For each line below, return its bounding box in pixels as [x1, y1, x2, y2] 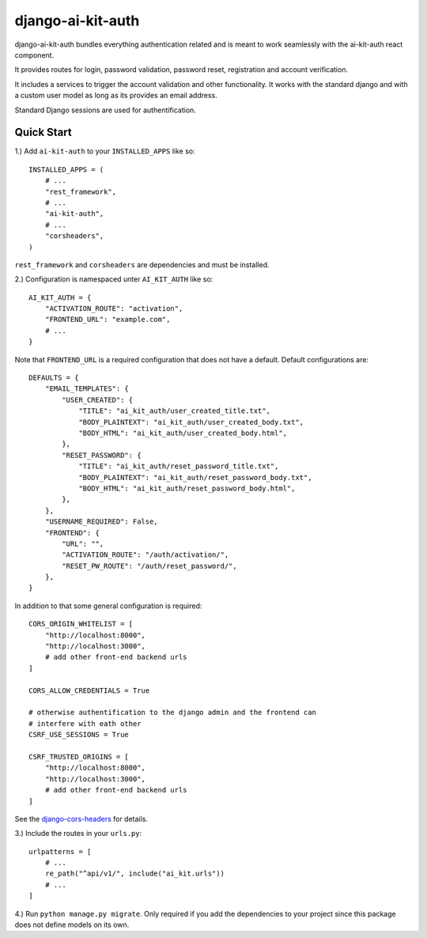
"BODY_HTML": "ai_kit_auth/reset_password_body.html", [78, 483, 296, 493]
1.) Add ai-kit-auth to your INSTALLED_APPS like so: [14, 146, 195, 156]
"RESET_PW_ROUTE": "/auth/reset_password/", [62, 562, 237, 570]
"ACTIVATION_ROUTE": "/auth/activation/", [62, 550, 229, 559]
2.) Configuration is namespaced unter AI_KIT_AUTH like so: [14, 274, 213, 284]
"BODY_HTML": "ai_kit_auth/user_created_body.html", [78, 429, 288, 437]
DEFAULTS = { [28, 373, 79, 383]
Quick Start [14, 126, 72, 139]
